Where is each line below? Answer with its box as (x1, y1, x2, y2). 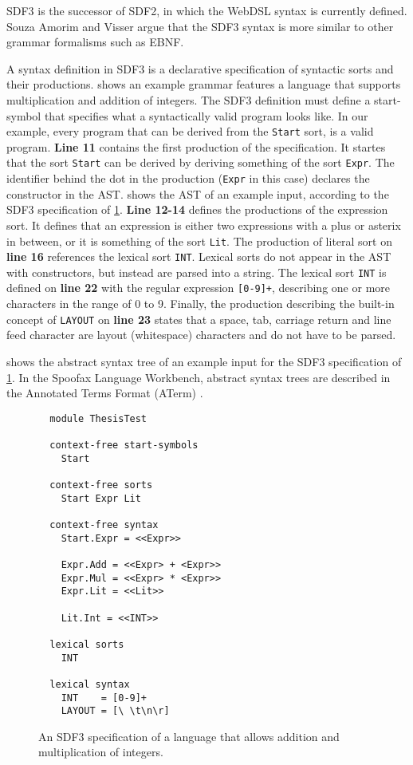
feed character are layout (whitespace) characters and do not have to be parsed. (6, 326, 396, 343)
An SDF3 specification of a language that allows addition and (38, 728, 340, 744)
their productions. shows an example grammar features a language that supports (6, 76, 401, 93)
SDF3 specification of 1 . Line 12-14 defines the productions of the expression (6, 201, 388, 218)
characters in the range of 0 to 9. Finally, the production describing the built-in (6, 295, 395, 312)
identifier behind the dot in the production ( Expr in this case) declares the (6, 170, 370, 187)
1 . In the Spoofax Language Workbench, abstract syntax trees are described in (6, 369, 391, 385)
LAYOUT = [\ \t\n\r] (61, 705, 170, 717)
